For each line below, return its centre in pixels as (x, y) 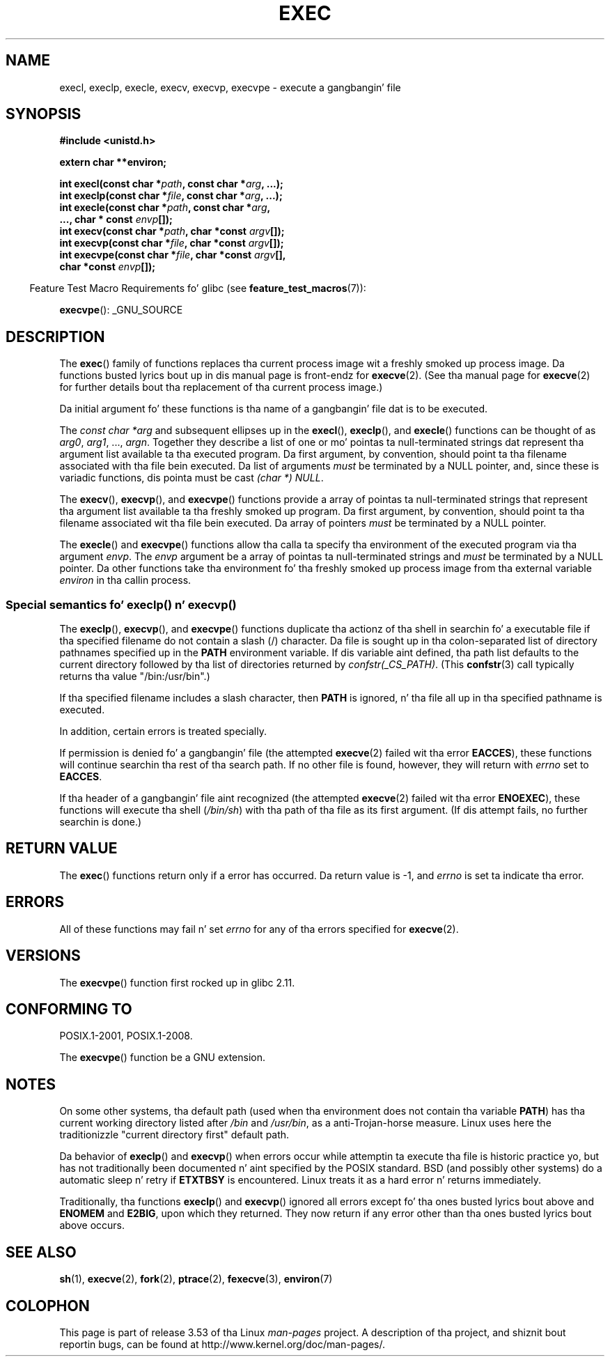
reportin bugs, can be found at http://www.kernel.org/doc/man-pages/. (222, 1344)
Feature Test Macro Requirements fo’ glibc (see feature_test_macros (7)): (198, 288)
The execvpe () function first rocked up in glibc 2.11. (177, 982)
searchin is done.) (101, 822)
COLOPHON (48, 1306)
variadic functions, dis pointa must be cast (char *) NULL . (191, 478)
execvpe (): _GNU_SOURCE (121, 310)
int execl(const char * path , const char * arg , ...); (171, 184)
